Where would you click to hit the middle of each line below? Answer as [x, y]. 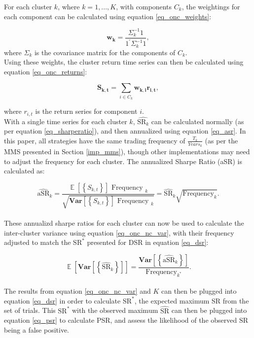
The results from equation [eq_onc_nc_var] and [77, 291]
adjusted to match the [37, 242]
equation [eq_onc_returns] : [46, 71]
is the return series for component [86, 111]
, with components [144, 6]
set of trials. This [30, 310]
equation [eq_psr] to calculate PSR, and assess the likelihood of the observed [121, 320]
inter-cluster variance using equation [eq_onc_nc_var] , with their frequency [119, 232]
